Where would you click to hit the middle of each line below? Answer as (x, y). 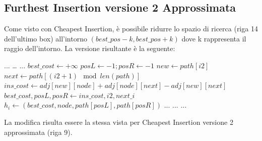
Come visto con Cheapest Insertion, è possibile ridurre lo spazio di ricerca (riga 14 (131, 29)
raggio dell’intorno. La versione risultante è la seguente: (90, 48)
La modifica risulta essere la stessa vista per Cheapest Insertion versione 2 (119, 122)
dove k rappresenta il (214, 38)
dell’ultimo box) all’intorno (46, 38)
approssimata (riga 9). (38, 132)
